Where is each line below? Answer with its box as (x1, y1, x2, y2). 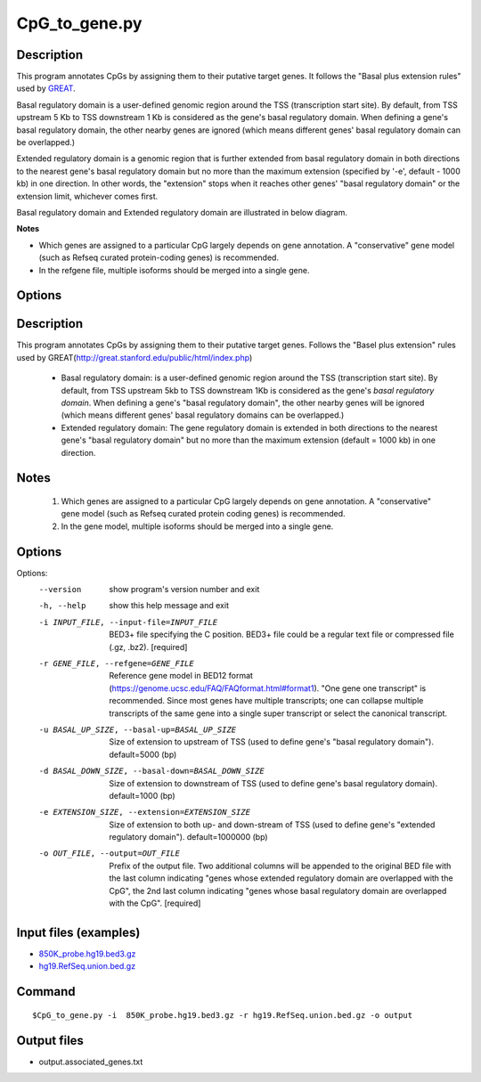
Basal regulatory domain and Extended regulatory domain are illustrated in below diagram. (16, 207, 347, 217)
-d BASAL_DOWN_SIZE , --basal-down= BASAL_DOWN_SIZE (38, 766, 265, 777)
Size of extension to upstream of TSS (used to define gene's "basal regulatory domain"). (109, 736, 434, 747)
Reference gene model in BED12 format (109, 671, 254, 681)
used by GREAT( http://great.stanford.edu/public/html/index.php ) (16, 352, 253, 362)
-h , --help (38, 601, 86, 611)
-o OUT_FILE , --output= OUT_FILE (38, 849, 180, 858)
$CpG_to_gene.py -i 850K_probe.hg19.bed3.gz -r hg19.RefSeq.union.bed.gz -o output (32, 1010, 413, 1020)
